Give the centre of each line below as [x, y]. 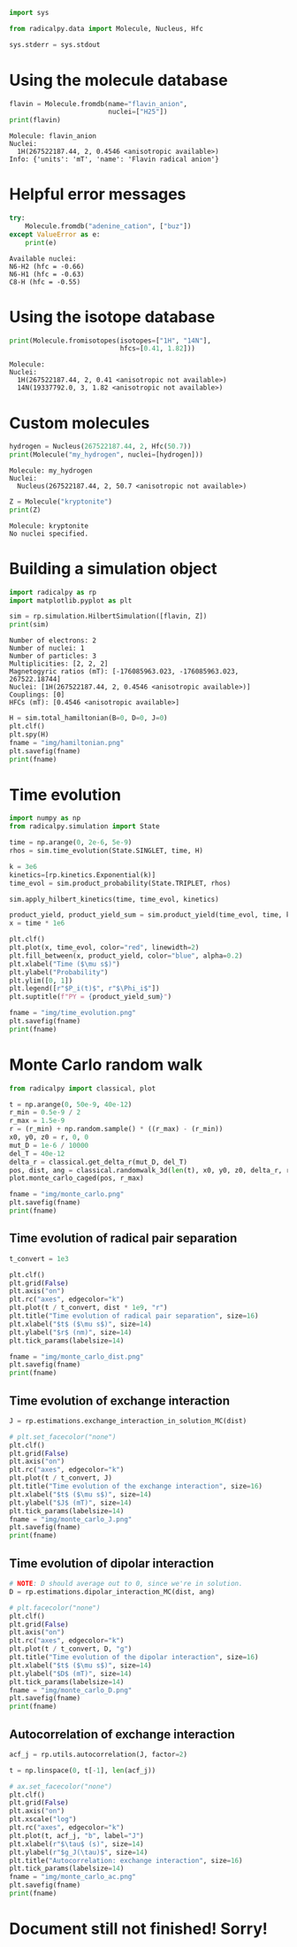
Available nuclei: [43, 258]
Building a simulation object [114, 569]
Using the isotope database [112, 316]
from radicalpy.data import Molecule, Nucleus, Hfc [106, 28]
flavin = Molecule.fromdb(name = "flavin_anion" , [99, 104]
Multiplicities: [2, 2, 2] [59, 664]
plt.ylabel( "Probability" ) [59, 972]
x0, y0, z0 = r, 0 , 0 [49, 1137]
